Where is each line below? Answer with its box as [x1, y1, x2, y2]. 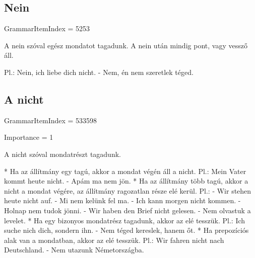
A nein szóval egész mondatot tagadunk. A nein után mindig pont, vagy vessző [4, 40, 247, 50]
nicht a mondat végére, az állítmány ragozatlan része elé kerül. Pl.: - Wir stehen [4, 185, 251, 196]
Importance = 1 [4, 132, 53, 142]
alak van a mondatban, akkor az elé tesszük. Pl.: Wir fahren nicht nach [4, 234, 224, 245]
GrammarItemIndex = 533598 [4, 115, 97, 125]
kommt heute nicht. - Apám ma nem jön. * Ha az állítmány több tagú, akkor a [4, 176, 248, 186]
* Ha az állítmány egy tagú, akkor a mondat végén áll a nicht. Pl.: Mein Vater [4, 165, 246, 176]
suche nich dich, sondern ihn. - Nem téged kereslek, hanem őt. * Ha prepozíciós [4, 225, 249, 235]
